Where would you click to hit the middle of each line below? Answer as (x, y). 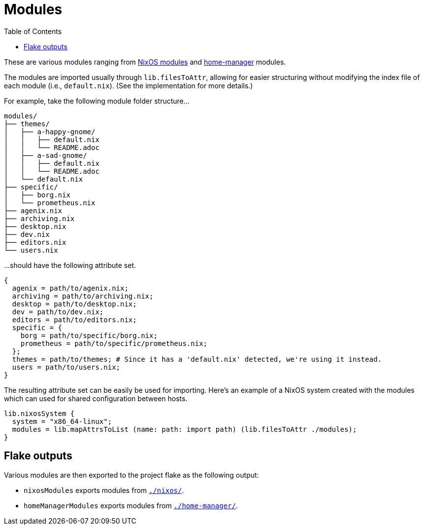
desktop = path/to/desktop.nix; (74, 304)
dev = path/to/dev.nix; (58, 312)
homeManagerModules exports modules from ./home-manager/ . (131, 505)
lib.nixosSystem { (39, 413)
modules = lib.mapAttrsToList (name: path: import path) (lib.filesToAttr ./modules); (184, 429)
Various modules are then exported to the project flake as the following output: (131, 475)
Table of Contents (33, 31)
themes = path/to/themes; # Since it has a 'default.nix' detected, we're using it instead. (197, 359)
